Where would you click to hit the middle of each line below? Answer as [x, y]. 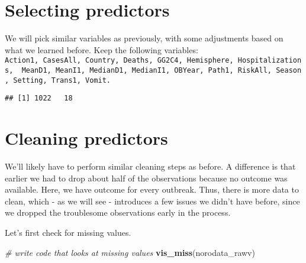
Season [289, 70]
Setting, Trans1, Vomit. [62, 80]
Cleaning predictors [86, 138]
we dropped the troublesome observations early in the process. [118, 212]
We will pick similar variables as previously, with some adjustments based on [144, 38]
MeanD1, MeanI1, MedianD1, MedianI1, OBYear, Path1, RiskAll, [147, 70]
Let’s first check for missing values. [68, 233]
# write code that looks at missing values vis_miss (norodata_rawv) [130, 252]
